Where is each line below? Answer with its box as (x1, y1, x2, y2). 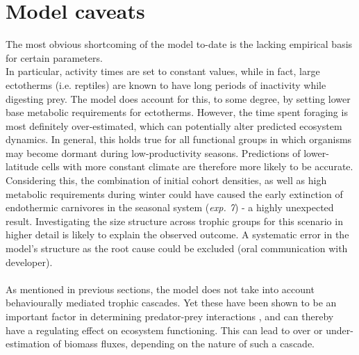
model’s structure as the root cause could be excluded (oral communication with (6, 241, 348, 256)
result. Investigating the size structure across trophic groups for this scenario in (6, 213, 343, 228)
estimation (6, 336, 50, 351)
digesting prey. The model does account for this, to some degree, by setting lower (6, 91, 351, 106)
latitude (6, 159, 39, 174)
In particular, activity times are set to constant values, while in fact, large (6, 64, 320, 79)
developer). (6, 254, 53, 269)
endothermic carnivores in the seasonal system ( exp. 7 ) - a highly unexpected (6, 200, 334, 215)
